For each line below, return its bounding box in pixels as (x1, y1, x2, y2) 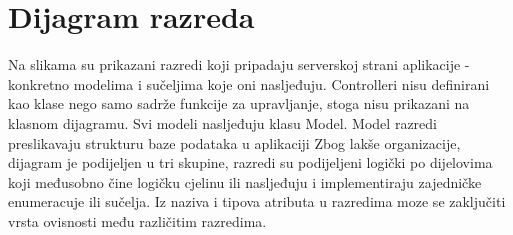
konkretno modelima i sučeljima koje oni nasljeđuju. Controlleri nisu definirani (8, 73, 490, 94)
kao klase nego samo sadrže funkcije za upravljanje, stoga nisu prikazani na (8, 93, 470, 114)
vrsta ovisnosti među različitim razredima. (8, 210, 267, 231)
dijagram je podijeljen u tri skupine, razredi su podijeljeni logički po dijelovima (8, 152, 493, 173)
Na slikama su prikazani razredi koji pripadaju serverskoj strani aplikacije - (8, 54, 470, 75)
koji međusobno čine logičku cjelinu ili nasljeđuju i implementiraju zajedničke (8, 171, 482, 192)
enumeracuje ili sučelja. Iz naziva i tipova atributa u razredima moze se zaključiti (8, 191, 506, 212)
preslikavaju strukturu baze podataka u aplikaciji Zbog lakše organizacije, (8, 132, 461, 153)
